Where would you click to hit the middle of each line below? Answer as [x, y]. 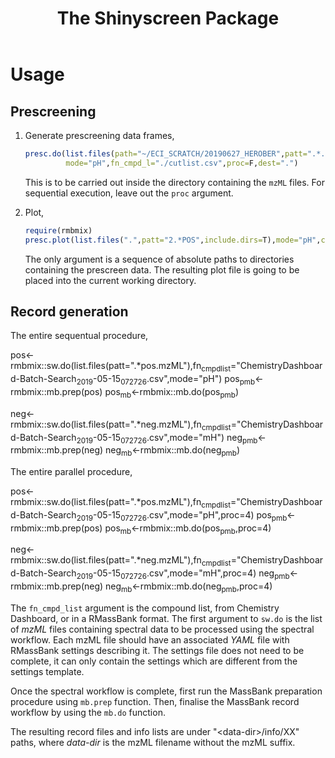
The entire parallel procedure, [71, 472]
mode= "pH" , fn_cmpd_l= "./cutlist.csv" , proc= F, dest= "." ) [182, 163]
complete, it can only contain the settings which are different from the [154, 661]
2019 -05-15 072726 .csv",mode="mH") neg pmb [167, 438]
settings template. [47, 671]
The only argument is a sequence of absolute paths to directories [159, 259]
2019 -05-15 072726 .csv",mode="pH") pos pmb [166, 380]
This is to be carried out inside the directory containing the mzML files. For [174, 182]
